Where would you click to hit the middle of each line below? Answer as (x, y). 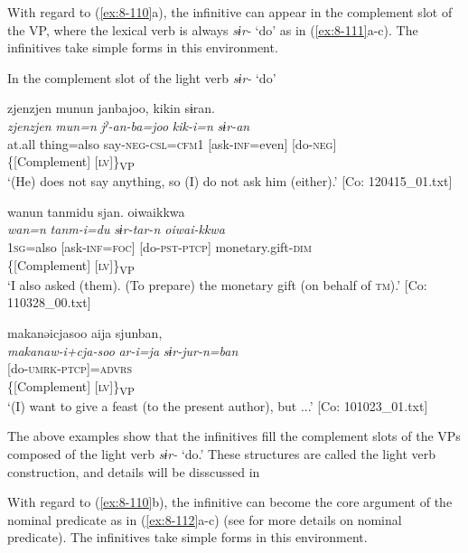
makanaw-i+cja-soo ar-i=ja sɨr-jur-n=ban (123, 350)
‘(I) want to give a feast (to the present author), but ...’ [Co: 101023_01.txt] (218, 405)
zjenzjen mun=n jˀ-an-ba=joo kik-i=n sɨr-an (129, 125)
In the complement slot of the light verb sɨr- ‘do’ (142, 77)
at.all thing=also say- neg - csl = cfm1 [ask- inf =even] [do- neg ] (172, 143)
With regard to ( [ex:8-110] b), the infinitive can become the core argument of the (230, 502)
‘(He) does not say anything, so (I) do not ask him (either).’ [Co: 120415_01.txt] (230, 181)
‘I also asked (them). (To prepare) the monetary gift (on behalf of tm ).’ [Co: (217, 284)
